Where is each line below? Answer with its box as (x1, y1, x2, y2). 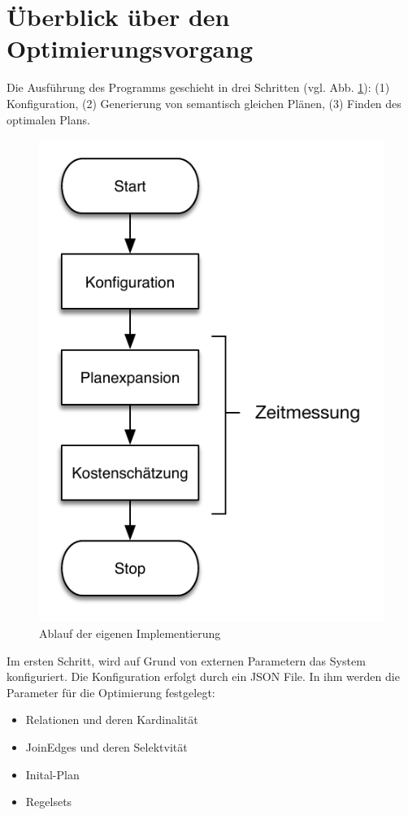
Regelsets (25, 793, 72, 810)
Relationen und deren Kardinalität (25, 711, 198, 728)
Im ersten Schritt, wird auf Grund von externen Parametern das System (7, 652, 366, 669)
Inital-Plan (25, 765, 80, 782)
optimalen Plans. (7, 111, 90, 128)
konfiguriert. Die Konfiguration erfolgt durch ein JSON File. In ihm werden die (7, 668, 400, 685)
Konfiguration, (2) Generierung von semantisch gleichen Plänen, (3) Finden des (7, 94, 401, 111)
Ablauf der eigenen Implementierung (39, 625, 221, 641)
